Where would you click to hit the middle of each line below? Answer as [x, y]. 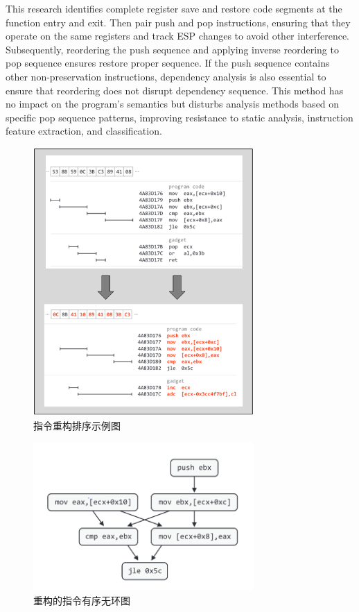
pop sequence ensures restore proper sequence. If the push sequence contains [168, 63]
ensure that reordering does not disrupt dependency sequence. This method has [175, 90]
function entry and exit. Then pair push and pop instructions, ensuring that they [178, 22]
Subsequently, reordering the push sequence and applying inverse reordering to [172, 49]
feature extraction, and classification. [84, 131]
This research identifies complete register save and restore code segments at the [174, 8]
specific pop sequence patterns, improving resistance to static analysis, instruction [179, 117]
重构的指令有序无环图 [82, 600]
